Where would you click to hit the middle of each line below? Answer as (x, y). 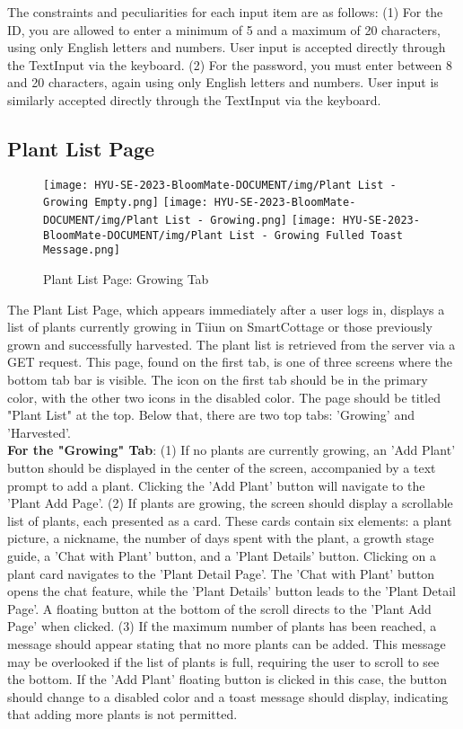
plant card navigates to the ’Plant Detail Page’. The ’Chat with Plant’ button (221, 573)
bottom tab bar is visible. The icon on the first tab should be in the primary (218, 380)
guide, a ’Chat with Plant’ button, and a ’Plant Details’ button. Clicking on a (222, 555)
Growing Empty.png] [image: (126, 203)
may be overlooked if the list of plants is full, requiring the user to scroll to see (223, 661)
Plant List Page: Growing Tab (126, 279)
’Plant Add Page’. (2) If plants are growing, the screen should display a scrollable (230, 503)
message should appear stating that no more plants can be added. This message (227, 643)
